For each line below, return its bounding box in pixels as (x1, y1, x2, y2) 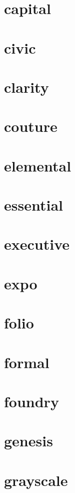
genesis (4, 430, 53, 451)
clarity (4, 76, 49, 97)
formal (4, 352, 49, 372)
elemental (4, 155, 71, 176)
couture (4, 116, 57, 136)
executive (4, 234, 70, 254)
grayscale (4, 469, 68, 490)
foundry (4, 391, 59, 411)
